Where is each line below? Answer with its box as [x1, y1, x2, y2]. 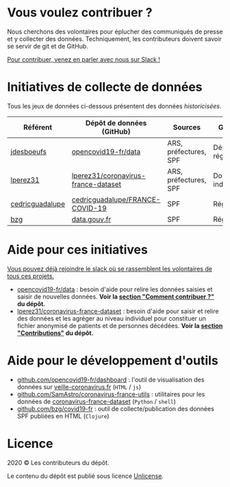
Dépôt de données [85, 118, 147, 127]
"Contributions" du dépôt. [16, 329, 94, 337]
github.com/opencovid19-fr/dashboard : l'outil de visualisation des [16, 375, 205, 384]
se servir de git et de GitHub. [7, 42, 89, 50]
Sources [172, 122, 201, 132]
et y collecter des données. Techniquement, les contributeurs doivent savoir [7, 34, 222, 42]
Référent [23, 122, 53, 132]
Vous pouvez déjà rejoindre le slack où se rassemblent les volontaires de [7, 264, 212, 273]
